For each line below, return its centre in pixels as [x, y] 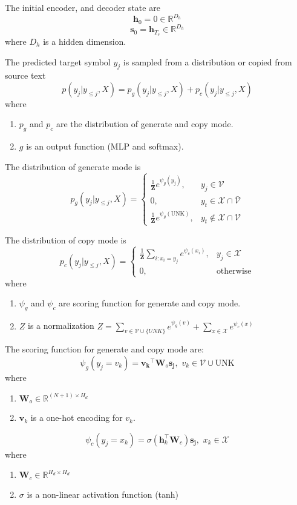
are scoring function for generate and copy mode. [150, 303]
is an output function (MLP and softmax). [105, 146]
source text [25, 75]
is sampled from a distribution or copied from [207, 61]
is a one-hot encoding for [77, 418]
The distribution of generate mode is [73, 166]
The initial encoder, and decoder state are [83, 7]
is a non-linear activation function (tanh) [103, 494]
